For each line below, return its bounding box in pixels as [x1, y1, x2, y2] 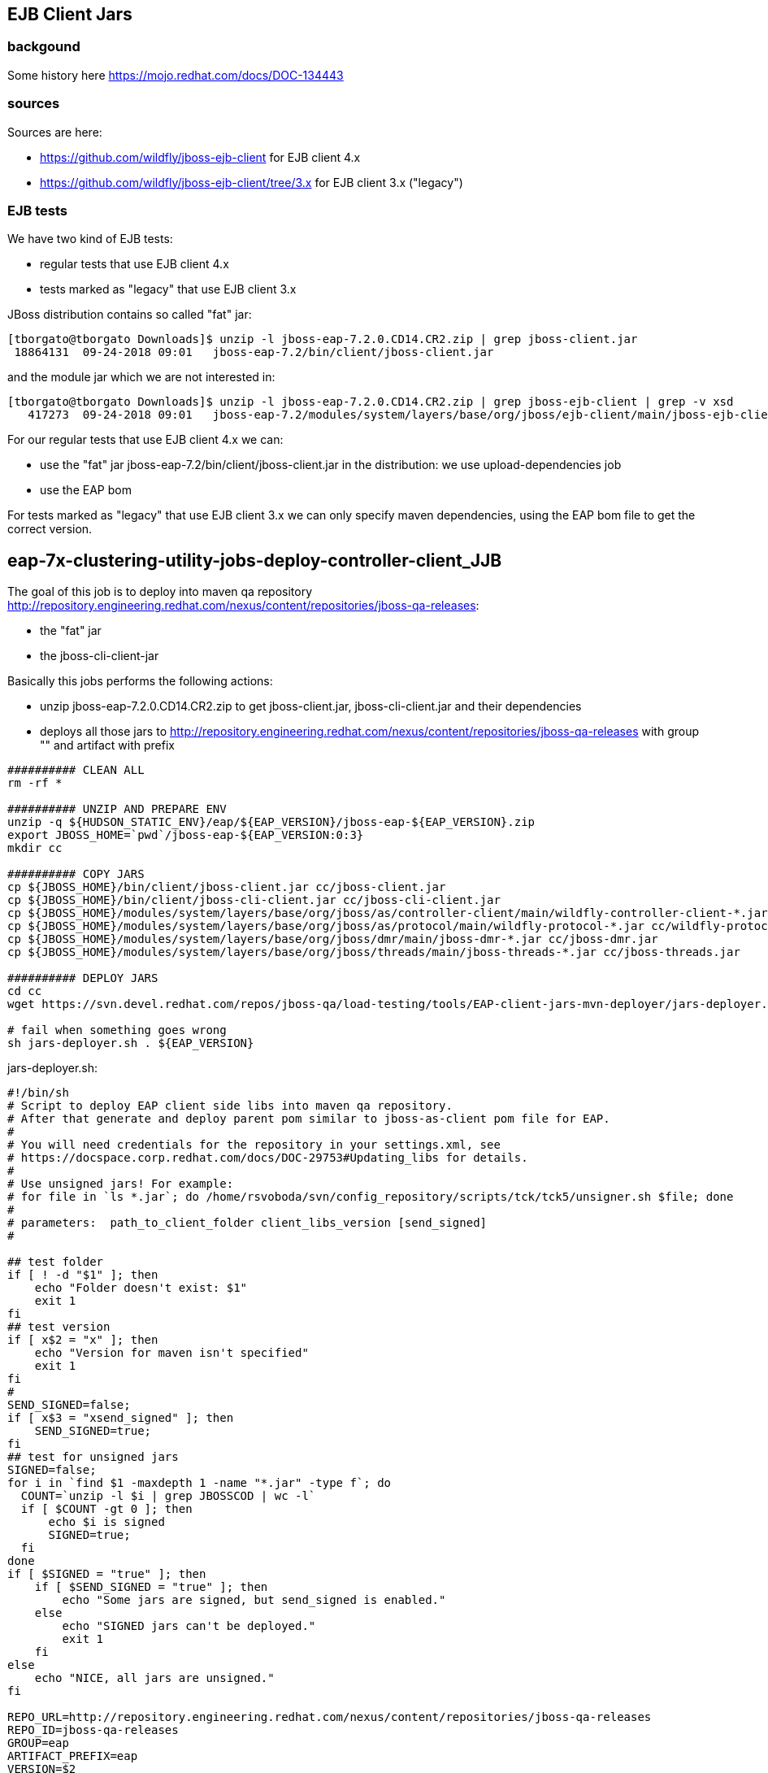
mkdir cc [7, 841, 63, 855]
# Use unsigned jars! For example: [7, 1177, 234, 1191]
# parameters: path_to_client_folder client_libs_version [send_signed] [7, 1216, 488, 1230]
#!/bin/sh [7, 1086, 69, 1100]
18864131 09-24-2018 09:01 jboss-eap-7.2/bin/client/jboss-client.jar [14, 345, 494, 359]
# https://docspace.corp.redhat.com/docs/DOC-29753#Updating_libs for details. [7, 1151, 528, 1165]
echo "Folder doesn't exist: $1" [34, 1281, 248, 1295]
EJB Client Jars [7, 4, 132, 24]
